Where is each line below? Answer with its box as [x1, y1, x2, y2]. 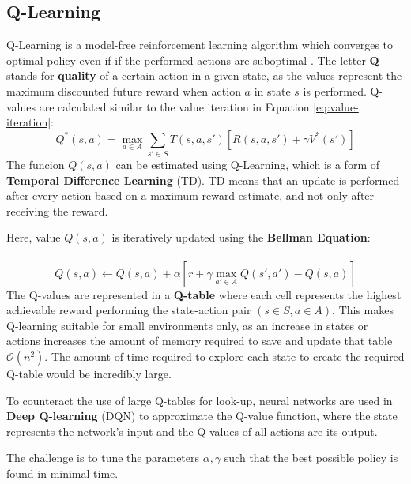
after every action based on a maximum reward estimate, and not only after [6, 187, 375, 204]
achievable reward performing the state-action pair [6, 302, 251, 318]
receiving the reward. [6, 202, 108, 219]
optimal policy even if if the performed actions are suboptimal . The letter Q [6, 51, 379, 68]
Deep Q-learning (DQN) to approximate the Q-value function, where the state [6, 407, 398, 424]
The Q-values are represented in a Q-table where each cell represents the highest [6, 286, 402, 302]
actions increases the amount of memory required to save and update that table [6, 332, 393, 349]
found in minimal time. [6, 465, 119, 481]
